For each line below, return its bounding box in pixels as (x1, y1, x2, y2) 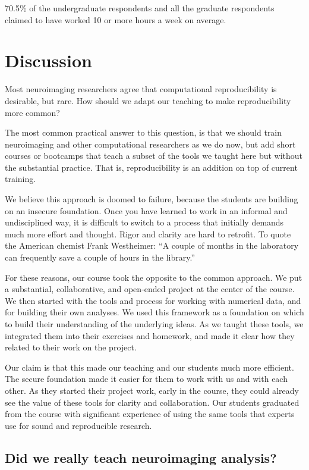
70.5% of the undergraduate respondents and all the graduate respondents (5, 2, 275, 14)
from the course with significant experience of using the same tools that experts (5, 408, 295, 420)
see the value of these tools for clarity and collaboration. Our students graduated (5, 396, 299, 408)
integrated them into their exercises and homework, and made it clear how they (5, 329, 295, 341)
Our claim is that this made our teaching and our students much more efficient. (5, 361, 294, 373)
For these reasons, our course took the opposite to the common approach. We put (5, 271, 302, 283)
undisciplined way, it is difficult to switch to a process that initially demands (5, 216, 284, 228)
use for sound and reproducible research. (5, 419, 152, 431)
